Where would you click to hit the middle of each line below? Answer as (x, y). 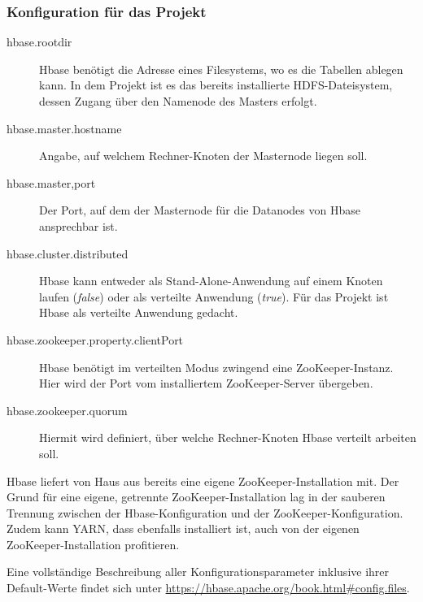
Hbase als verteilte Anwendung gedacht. (139, 312)
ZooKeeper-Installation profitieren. (93, 544)
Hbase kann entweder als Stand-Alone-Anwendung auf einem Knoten (211, 281)
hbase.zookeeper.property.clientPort (95, 339)
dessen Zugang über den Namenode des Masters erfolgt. (178, 101)
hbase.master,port (51, 182)
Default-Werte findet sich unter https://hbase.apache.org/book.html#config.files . (208, 588)
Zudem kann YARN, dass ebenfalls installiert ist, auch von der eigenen (183, 528)
